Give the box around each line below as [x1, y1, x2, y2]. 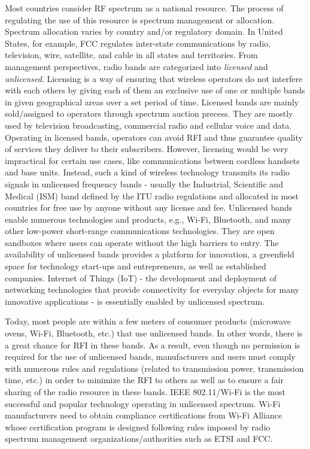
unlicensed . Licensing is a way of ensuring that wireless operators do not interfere [5, 72, 303, 84]
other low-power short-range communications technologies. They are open [5, 224, 275, 237]
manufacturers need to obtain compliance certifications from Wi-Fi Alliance [5, 409, 282, 421]
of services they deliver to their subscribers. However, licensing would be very [5, 142, 288, 155]
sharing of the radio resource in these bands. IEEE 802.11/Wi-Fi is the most [5, 386, 285, 398]
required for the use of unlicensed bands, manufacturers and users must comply [5, 350, 296, 363]
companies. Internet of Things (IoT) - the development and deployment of [5, 271, 277, 284]
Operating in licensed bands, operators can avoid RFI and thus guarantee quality [5, 131, 303, 143]
